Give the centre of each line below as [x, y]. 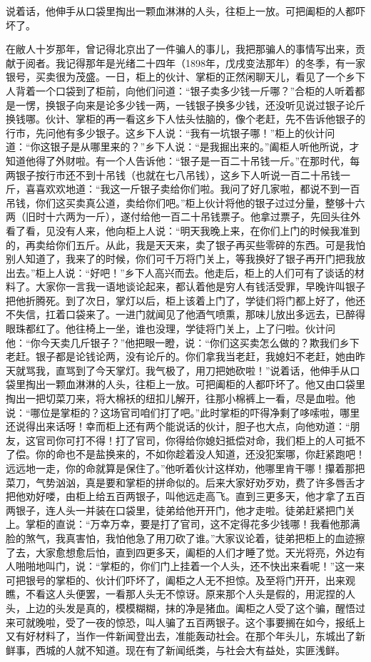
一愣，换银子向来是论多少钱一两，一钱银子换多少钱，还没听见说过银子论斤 [190, 105]
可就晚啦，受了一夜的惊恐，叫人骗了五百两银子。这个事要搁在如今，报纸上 [190, 622]
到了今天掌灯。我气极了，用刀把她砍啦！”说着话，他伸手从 [213, 370]
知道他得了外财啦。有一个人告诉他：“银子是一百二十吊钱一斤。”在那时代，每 [183, 160]
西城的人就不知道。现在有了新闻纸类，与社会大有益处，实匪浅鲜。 [190, 650]
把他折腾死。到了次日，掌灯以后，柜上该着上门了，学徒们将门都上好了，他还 [185, 300]
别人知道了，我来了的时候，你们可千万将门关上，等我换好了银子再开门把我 [181, 259]
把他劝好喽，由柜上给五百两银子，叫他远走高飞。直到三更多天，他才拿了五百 [185, 496]
